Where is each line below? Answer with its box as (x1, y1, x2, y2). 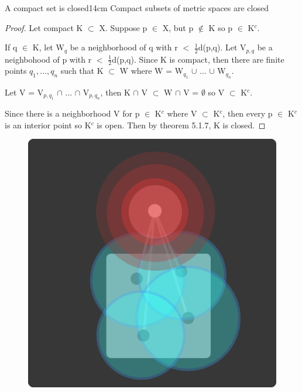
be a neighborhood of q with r (70, 41, 178, 53)
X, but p (162, 21, 194, 33)
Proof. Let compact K (5, 21, 83, 33)
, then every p (222, 107, 273, 120)
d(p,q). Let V (198, 41, 246, 53)
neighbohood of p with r (5, 53, 92, 65)
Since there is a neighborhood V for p (5, 107, 140, 120)
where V (167, 107, 197, 120)
